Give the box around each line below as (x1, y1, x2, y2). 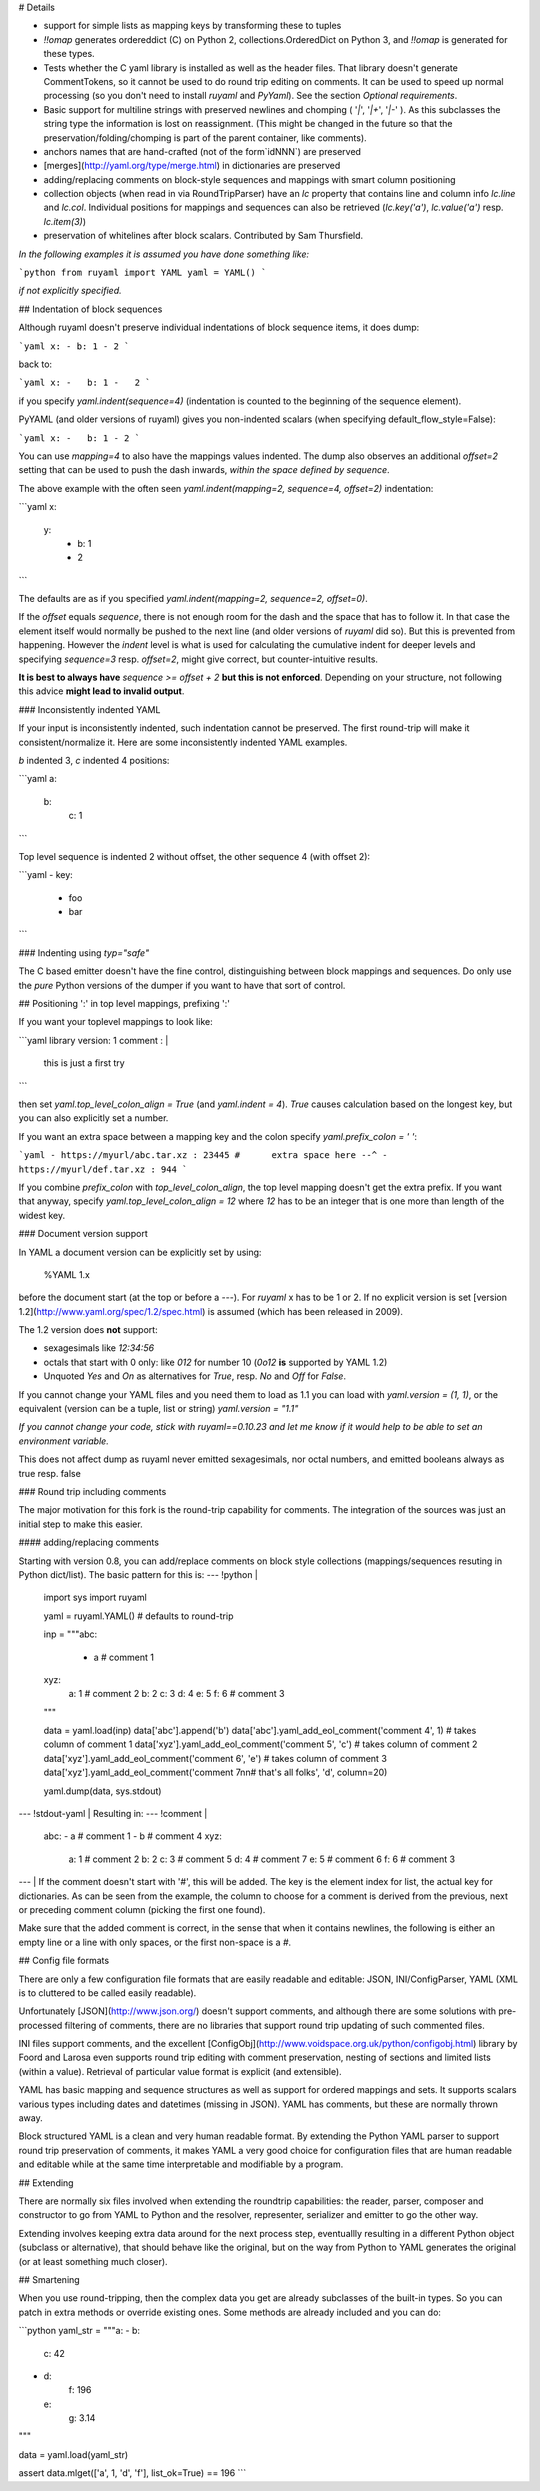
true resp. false (18, 1467, 82, 1479)
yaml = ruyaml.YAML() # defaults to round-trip (43, 1610, 234, 1622)
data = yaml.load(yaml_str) (18, 2448, 129, 2460)
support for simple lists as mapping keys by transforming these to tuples (43, 20, 342, 32)
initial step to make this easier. (18, 1518, 144, 1530)
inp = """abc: (43, 1628, 98, 1640)
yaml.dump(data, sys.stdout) (43, 1785, 162, 1797)
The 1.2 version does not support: (18, 1324, 159, 1336)
